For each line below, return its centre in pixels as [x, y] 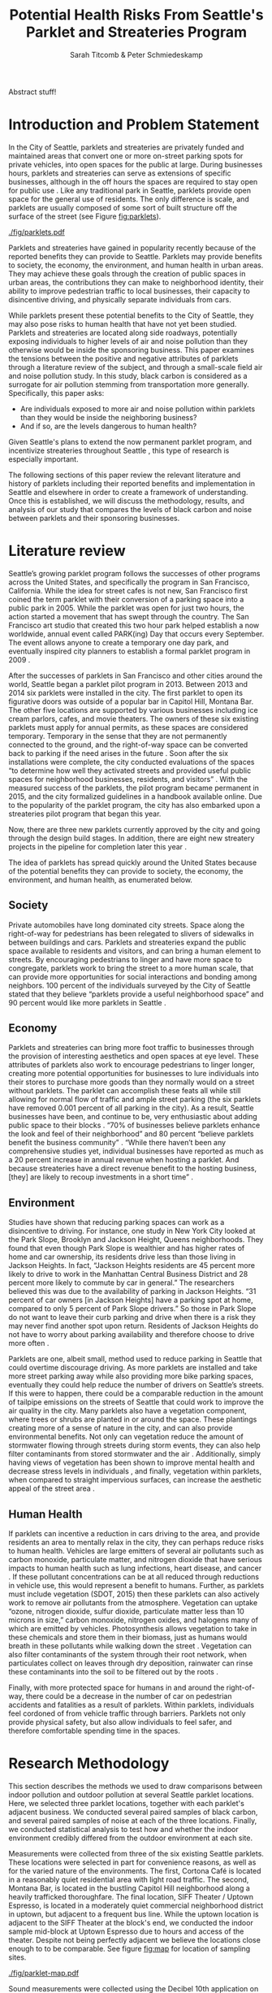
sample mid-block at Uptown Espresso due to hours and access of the [126, 1931]
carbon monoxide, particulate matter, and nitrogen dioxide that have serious [135, 1560]
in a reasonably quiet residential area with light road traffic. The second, [129, 1880]
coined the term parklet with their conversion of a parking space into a [126, 599]
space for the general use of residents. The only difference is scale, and [129, 199]
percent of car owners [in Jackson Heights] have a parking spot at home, [131, 1300]
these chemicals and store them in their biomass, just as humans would [128, 1637]
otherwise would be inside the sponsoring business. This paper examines [131, 350]
